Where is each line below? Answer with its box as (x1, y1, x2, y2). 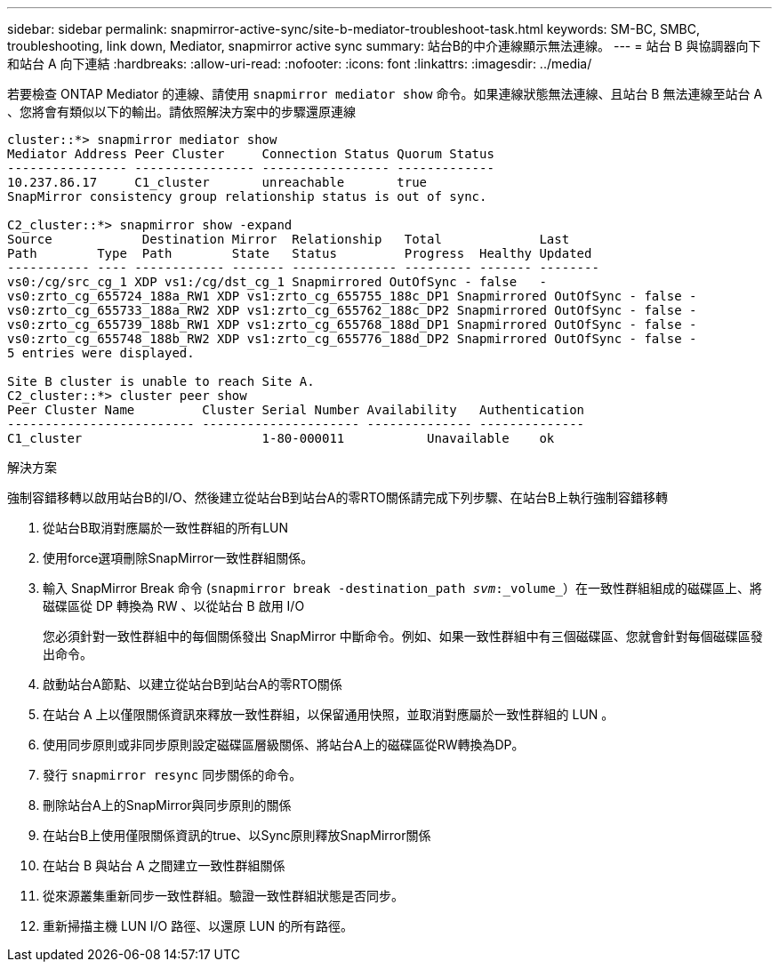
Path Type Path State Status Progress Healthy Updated (7, 246, 592, 260)
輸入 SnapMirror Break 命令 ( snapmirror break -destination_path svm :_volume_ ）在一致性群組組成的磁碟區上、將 (43, 581, 762, 596)
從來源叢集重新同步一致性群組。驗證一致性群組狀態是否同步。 (43, 888, 404, 903)
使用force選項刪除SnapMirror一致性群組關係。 (43, 550, 314, 565)
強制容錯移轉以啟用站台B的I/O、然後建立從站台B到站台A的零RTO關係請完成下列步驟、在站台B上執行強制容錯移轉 (7, 490, 668, 505)
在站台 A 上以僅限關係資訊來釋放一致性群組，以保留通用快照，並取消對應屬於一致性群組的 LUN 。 (43, 707, 614, 722)
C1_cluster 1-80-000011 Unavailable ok (7, 431, 555, 445)
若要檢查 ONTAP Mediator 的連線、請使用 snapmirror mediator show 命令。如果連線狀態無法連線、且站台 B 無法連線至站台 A (7, 86, 763, 101)
